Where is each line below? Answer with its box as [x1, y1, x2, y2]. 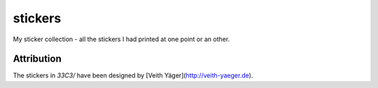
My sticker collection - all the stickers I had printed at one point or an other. [13, 35, 230, 43]
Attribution [13, 53, 62, 65]
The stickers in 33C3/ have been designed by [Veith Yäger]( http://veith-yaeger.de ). [13, 71, 253, 80]
